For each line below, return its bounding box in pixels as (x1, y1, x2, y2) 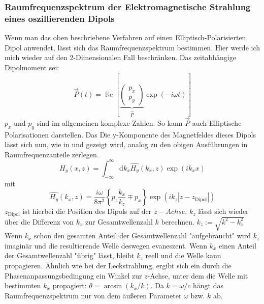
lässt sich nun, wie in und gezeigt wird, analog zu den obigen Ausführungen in (5, 139, 248, 150)
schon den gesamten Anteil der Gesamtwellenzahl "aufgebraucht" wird (34, 230, 251, 241)
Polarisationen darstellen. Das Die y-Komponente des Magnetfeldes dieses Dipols (5, 129, 256, 140)
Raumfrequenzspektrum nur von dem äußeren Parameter (5, 290, 182, 300)
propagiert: (52, 280, 87, 291)
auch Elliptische (192, 117, 242, 128)
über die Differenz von (5, 216, 74, 227)
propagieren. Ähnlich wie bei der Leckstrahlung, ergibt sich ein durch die (5, 260, 232, 270)
